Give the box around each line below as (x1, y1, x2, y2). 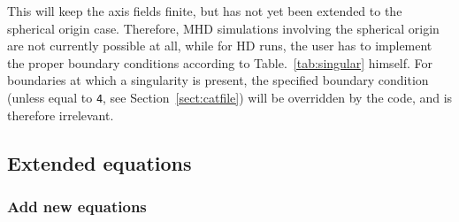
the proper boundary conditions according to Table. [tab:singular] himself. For (7, 53, 433, 72)
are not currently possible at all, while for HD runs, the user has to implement (7, 36, 432, 55)
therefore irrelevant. (7, 105, 114, 124)
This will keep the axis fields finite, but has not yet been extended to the (7, 2, 402, 19)
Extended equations (7, 149, 192, 176)
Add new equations (7, 195, 147, 217)
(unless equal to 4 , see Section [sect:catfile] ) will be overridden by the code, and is (7, 88, 453, 106)
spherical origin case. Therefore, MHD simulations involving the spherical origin (7, 19, 440, 37)
